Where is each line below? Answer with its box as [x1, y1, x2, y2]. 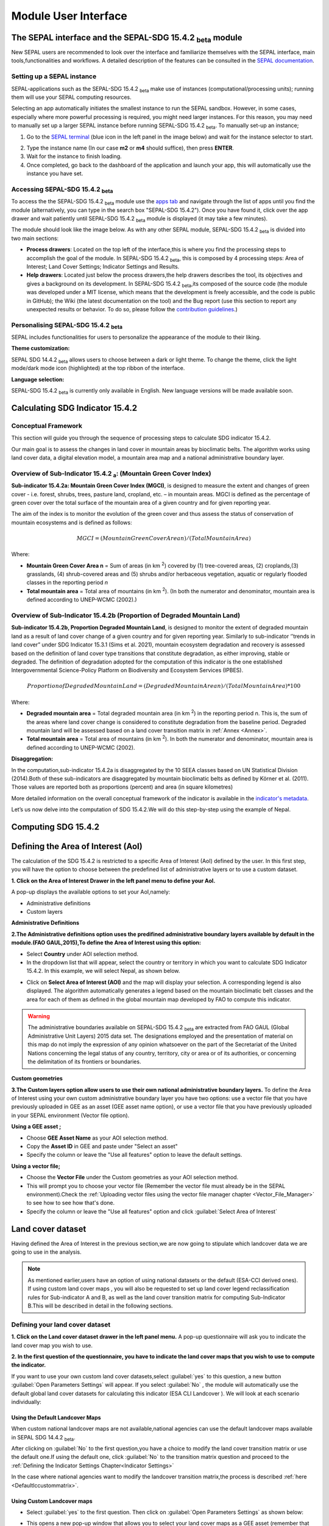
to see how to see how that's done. [26, 1199, 115, 1207]
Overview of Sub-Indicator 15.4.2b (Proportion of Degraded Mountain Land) [11, 611, 241, 620]
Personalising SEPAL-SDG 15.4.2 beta [11, 320, 123, 330]
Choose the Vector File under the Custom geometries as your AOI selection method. [26, 1174, 239, 1181]
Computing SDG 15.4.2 [11, 822, 100, 832]
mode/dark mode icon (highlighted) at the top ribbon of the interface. [11, 364, 185, 372]
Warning [27, 1012, 50, 1019]
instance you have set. [26, 170, 83, 177]
